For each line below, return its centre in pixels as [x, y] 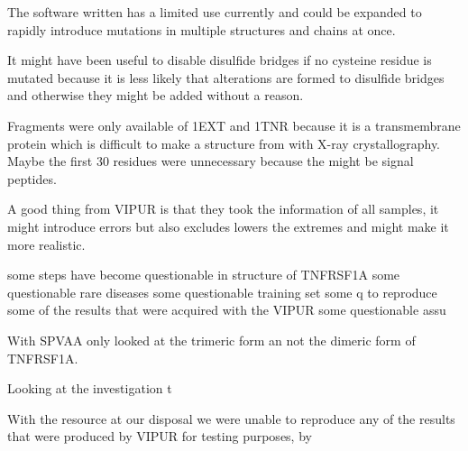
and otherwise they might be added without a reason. [156, 95]
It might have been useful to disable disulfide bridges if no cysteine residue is [220, 60]
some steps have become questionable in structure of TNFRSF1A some [204, 275]
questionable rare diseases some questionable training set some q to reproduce [222, 292]
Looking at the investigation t [90, 388]
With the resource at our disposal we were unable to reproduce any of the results [231, 418]
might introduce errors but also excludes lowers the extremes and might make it [228, 226]
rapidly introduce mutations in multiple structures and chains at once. [202, 29]
